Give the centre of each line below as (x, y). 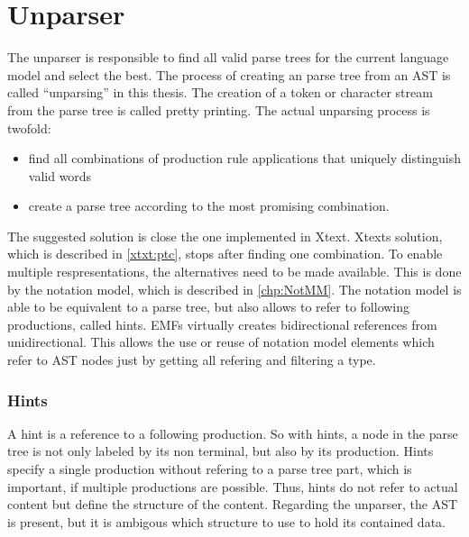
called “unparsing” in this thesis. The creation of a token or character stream (220, 92)
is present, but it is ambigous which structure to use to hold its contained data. (226, 521)
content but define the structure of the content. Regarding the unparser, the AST (233, 504)
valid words (60, 175)
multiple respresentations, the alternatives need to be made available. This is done (234, 272)
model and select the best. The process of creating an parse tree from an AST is (229, 74)
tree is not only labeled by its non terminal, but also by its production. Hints (221, 451)
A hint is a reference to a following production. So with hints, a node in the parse (233, 433)
